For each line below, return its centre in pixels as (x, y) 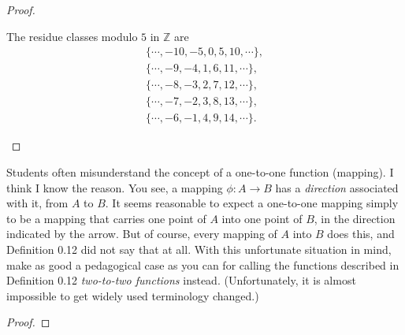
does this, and (361, 234)
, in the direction (355, 218)
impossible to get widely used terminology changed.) (133, 295)
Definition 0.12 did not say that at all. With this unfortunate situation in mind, (199, 249)
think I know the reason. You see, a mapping (115, 187)
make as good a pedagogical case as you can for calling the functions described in (203, 264)
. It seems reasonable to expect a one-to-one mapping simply (252, 203)
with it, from (37, 203)
